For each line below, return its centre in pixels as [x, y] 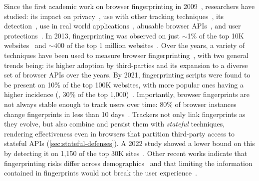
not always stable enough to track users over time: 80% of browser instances [120, 104]
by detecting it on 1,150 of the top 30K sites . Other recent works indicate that [126, 153]
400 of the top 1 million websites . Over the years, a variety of [149, 45]
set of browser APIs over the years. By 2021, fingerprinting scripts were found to [127, 75]
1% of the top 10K [216, 35]
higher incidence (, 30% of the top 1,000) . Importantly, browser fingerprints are [127, 94]
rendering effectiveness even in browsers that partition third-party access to [119, 133]
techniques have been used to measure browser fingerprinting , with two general [126, 55]
